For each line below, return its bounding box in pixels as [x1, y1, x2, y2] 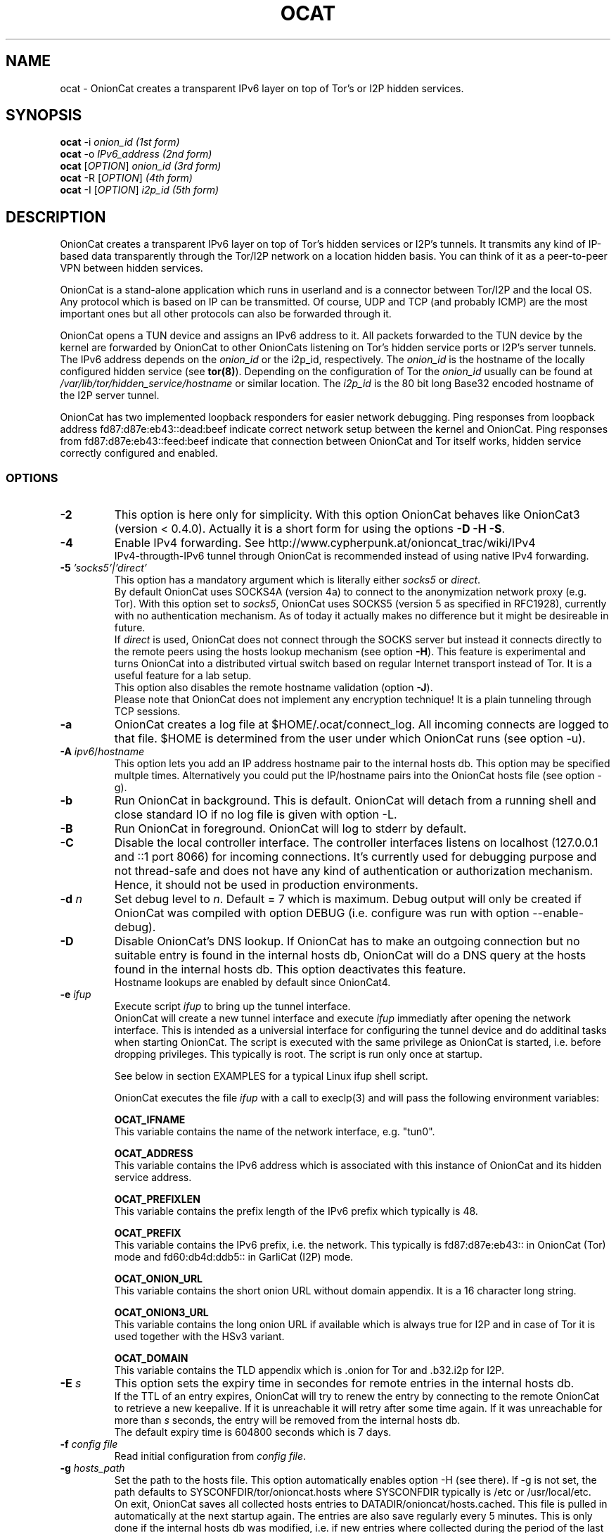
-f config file [60, 1438, 118, 1451]
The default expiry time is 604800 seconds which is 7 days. [114, 1426, 392, 1439]
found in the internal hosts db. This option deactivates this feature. [114, 962, 466, 977]
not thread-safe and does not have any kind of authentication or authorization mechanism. [114, 864, 593, 878]
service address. [114, 1171, 192, 1184]
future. [114, 622, 146, 634]
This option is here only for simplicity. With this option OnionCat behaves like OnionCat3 [114, 507, 580, 522]
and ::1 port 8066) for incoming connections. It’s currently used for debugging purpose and [114, 850, 597, 864]
